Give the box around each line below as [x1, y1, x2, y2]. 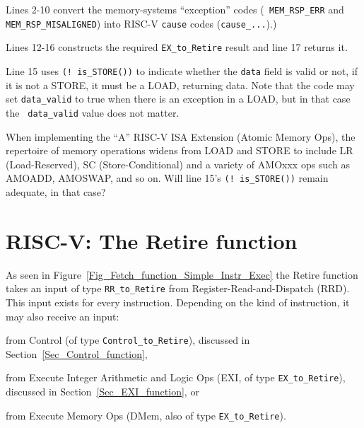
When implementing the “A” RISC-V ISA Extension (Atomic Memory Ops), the [6, 129, 356, 144]
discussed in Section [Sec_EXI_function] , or [6, 384, 199, 399]
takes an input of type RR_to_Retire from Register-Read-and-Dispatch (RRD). [6, 281, 350, 296]
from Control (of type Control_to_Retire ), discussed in [6, 332, 250, 347]
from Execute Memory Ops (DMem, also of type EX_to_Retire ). [6, 407, 286, 422]
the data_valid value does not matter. [6, 105, 180, 120]
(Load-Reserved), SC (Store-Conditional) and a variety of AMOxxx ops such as [6, 156, 350, 171]
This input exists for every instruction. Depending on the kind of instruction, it [6, 294, 350, 309]
